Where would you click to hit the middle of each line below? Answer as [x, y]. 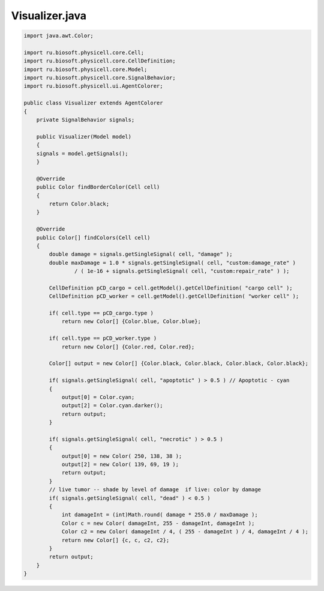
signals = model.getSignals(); [82, 153]
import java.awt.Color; [59, 36]
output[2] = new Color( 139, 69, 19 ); [120, 465]
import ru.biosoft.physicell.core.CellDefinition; [100, 61]
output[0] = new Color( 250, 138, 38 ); [122, 456]
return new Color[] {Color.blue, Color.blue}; [131, 322]
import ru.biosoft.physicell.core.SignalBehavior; [100, 78]
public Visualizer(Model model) [84, 136]
